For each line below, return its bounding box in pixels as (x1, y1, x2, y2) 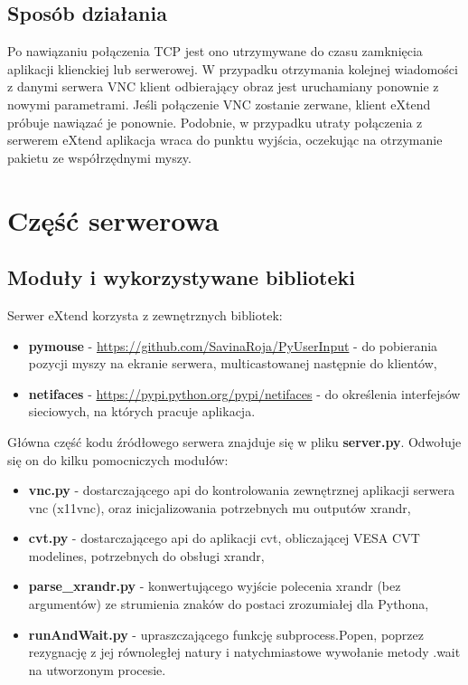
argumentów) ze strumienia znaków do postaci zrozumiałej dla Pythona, (28, 595, 429, 614)
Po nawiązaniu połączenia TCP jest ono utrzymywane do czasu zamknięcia (7, 42, 423, 61)
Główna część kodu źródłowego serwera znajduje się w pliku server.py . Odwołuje (7, 432, 462, 451)
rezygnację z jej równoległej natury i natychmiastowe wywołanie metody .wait (28, 642, 461, 661)
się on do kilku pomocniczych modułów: (7, 450, 229, 469)
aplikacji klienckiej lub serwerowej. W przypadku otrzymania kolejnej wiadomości (7, 59, 458, 78)
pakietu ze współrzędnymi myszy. (7, 147, 192, 166)
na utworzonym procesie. (28, 660, 166, 679)
